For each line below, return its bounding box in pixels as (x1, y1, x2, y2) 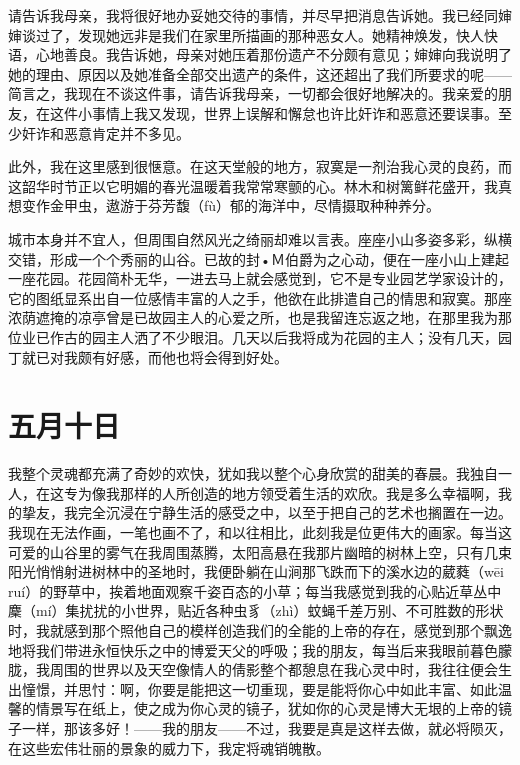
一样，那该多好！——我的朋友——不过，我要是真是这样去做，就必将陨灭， (21, 717, 512, 738)
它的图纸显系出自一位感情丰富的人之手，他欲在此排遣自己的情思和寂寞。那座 (8, 287, 512, 308)
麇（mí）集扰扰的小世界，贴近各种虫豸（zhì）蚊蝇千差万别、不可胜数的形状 (8, 600, 504, 621)
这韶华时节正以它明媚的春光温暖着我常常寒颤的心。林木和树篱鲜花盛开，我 (8, 175, 498, 196)
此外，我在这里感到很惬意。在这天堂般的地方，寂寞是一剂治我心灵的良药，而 (8, 156, 512, 177)
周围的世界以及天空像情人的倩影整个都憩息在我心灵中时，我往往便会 (49, 659, 498, 680)
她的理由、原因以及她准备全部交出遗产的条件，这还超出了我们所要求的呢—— (8, 63, 512, 84)
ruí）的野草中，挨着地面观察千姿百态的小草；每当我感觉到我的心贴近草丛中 (8, 580, 502, 601)
